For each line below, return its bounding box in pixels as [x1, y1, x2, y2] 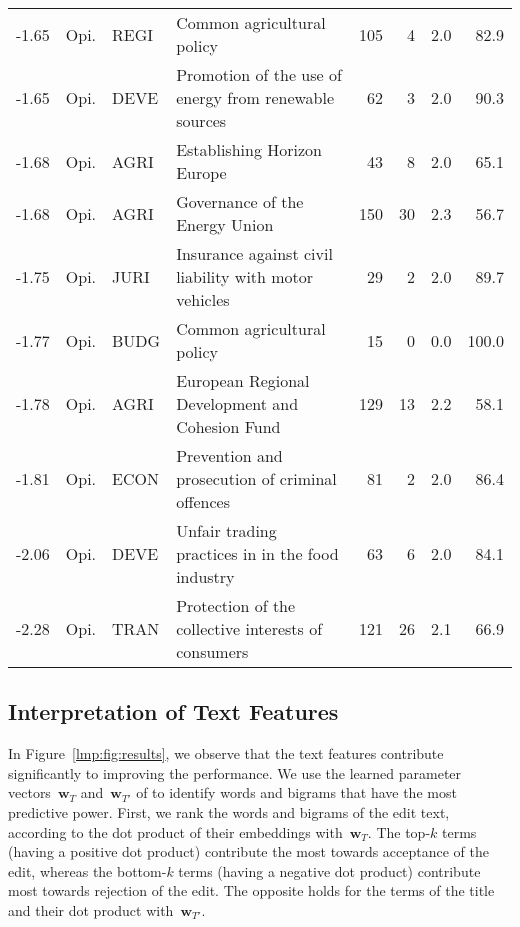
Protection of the [176, 594, 296, 617]
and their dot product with [8, 899, 174, 920]
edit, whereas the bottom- [8, 860, 167, 881]
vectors [8, 782, 51, 803]
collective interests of [176, 617, 323, 640]
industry [176, 565, 235, 588]
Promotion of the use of [176, 63, 342, 86]
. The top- [367, 821, 431, 842]
